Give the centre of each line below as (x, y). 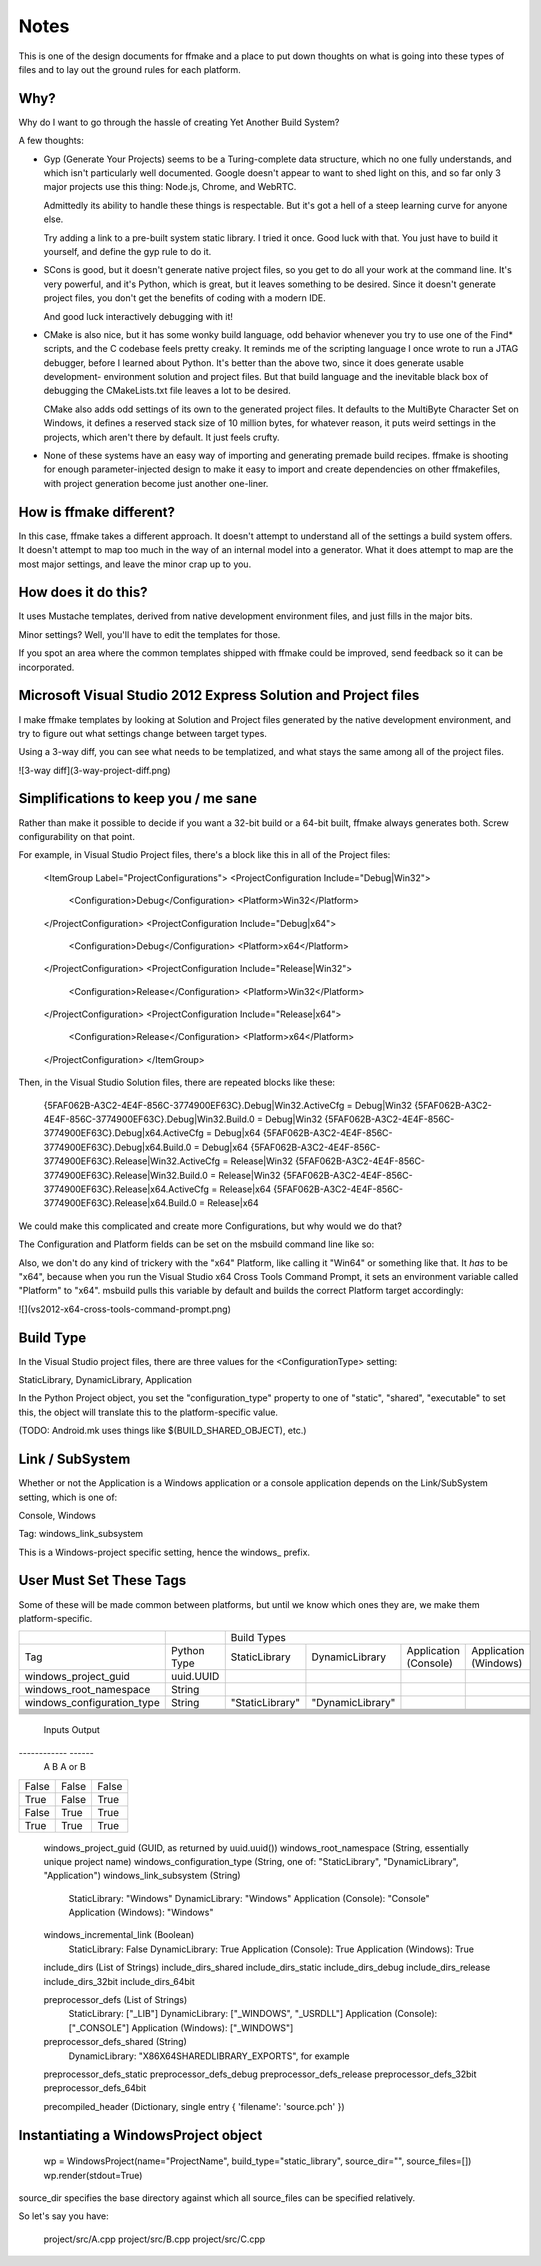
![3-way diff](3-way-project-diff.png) (94, 770)
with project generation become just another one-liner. (156, 483)
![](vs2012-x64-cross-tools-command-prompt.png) (125, 1309)
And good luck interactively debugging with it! (138, 316)
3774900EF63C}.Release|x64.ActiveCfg (126, 1189)
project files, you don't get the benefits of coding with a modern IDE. (184, 298)
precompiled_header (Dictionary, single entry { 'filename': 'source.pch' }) (194, 2106)
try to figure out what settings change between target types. (142, 733)
